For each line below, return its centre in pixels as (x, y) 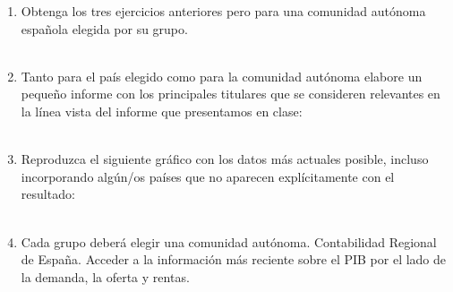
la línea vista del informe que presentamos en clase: (162, 111)
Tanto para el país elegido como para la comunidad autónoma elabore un (222, 76)
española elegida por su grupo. (104, 28)
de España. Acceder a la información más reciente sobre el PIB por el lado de (234, 259)
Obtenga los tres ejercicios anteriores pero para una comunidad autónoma (223, 11)
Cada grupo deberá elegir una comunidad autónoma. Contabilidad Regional (229, 241)
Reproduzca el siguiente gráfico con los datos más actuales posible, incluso (225, 159)
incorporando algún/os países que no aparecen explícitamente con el (208, 176)
